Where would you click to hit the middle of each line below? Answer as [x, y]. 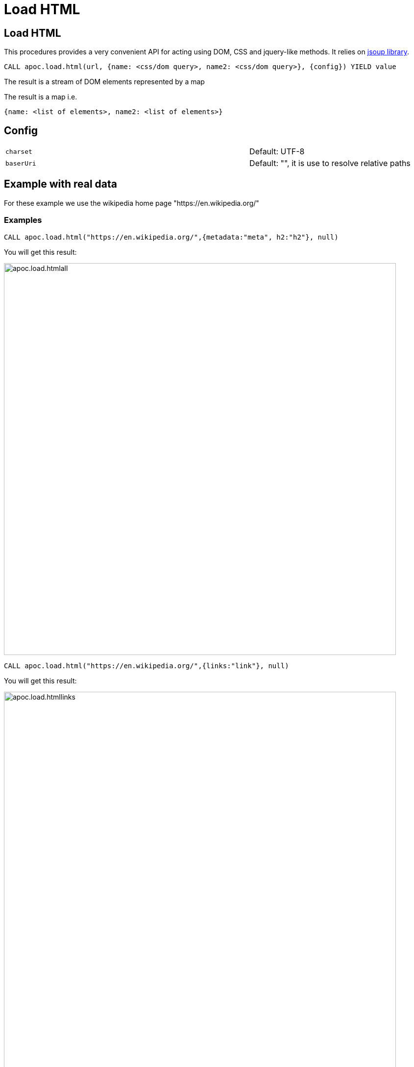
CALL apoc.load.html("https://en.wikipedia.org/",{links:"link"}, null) [146, 666]
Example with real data [61, 184]
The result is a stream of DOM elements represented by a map [104, 82]
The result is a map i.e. [41, 97]
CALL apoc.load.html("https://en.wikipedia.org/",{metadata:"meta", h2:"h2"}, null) [171, 237]
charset [19, 151]
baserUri [21, 163]
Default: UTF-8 [277, 152]
